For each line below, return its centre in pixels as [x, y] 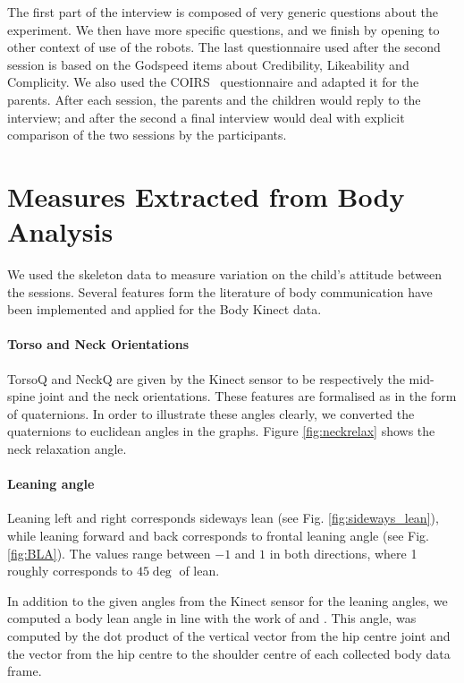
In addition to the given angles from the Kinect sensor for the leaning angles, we [228, 600]
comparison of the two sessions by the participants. [147, 135]
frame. [25, 671]
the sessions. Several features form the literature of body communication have [220, 291]
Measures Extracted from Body [206, 196]
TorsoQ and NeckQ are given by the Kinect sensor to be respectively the [206, 378]
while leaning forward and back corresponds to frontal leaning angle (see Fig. [218, 535]
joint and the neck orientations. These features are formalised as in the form [248, 396]
